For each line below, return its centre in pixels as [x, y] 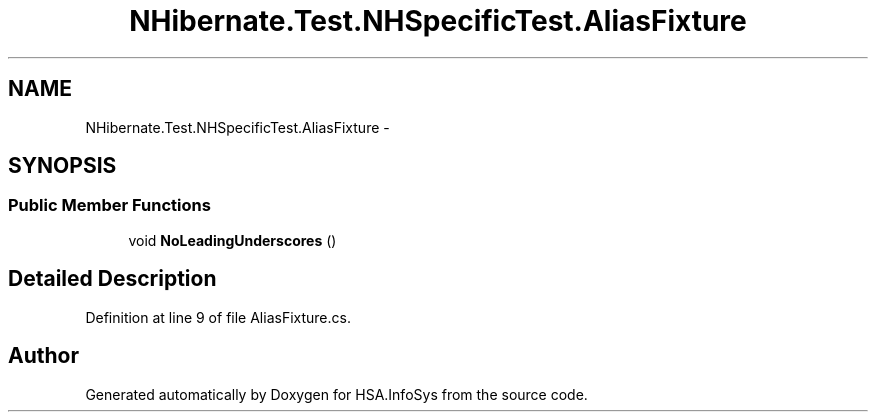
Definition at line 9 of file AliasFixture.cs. [218, 317]
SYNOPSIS [62, 166]
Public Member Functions [109, 205]
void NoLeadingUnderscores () [232, 240]
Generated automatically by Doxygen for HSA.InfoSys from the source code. [336, 394]
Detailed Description [112, 279]
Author [43, 356]
